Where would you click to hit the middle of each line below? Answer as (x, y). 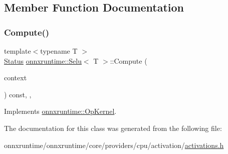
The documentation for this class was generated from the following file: (113, 128)
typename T (59, 51)
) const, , (18, 94)
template (18, 51)
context (16, 78)
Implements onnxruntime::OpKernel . (60, 111)
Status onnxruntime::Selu (43, 60)
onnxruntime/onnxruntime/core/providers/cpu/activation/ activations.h (114, 145)
